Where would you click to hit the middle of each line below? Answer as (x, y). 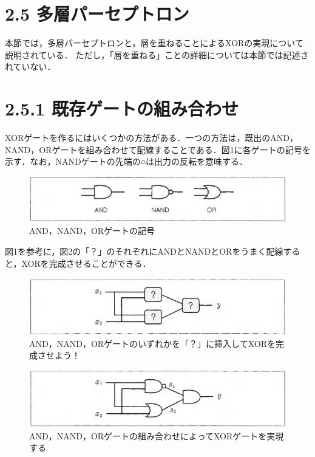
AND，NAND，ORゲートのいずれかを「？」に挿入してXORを (152, 343)
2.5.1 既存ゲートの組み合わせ (122, 108)
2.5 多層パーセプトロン (97, 14)
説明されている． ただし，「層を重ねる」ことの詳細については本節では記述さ (157, 54)
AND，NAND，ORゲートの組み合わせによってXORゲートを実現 (157, 435)
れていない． (30, 67)
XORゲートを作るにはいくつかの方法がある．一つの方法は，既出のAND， (151, 138)
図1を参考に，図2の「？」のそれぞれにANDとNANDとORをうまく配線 (144, 251)
